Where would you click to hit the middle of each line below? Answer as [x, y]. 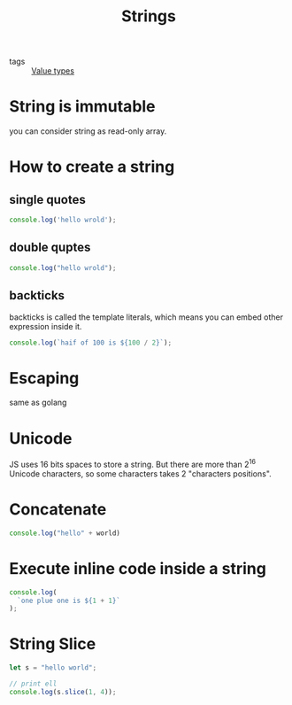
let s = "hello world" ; [53, 668]
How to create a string [92, 167]
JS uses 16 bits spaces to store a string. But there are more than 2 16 [133, 464]
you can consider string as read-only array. [88, 131]
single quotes [47, 200]
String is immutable [83, 107]
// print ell [33, 684]
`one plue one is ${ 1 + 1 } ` [69, 600]
